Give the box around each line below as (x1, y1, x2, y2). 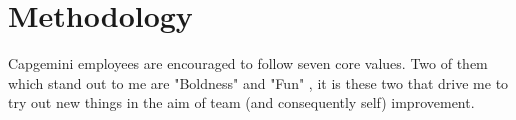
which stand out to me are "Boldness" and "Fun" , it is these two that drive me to (8, 72, 509, 93)
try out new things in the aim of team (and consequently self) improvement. (8, 92, 475, 113)
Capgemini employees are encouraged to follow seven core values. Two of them (8, 53, 488, 74)
